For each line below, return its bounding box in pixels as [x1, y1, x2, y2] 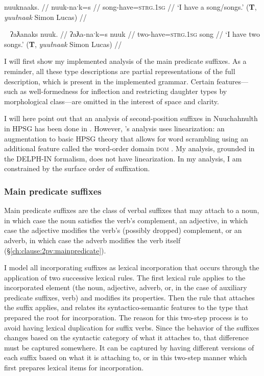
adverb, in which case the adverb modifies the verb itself [4, 234, 181, 245]
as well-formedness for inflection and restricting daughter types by [20, 86, 227, 97]
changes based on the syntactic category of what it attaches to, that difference [4, 332, 249, 343]
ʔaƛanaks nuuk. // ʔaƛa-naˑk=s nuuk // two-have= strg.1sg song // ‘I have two [10, 29, 260, 39]
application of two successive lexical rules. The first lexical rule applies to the [4, 272, 246, 283]
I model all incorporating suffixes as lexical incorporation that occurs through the [4, 262, 259, 273]
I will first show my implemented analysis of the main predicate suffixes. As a [4, 56, 247, 66]
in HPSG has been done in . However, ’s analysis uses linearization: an [4, 123, 225, 133]
